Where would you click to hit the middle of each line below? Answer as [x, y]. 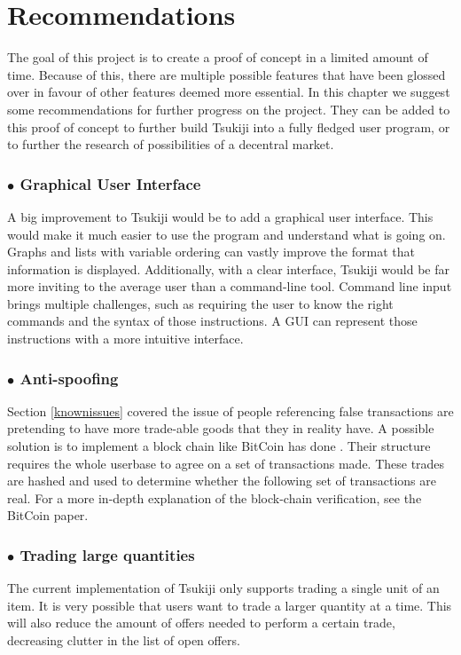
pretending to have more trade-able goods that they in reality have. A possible [221, 428]
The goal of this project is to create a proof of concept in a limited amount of [218, 57]
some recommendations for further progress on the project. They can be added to [229, 109]
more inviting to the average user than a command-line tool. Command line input [230, 286]
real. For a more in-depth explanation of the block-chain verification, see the [215, 497]
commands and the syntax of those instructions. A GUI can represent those [212, 321]
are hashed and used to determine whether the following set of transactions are [222, 481]
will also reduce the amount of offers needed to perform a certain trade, [201, 623]
